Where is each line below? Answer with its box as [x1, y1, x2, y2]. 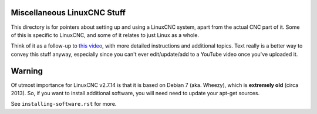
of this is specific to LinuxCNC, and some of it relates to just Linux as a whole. [11, 31, 200, 38]
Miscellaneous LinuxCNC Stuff [11, 8, 126, 18]
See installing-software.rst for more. [11, 100, 117, 108]
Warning [11, 66, 43, 76]
